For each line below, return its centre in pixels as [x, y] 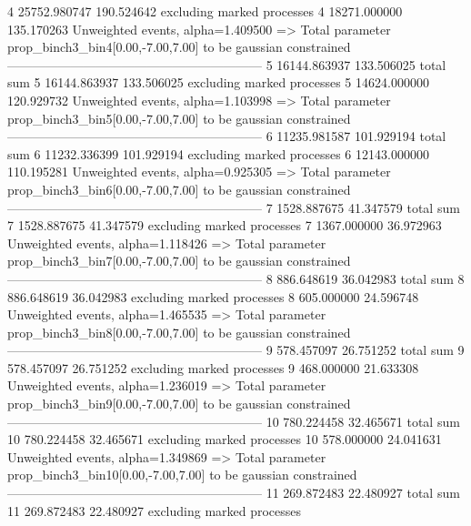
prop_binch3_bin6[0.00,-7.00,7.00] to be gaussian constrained [179, 189]
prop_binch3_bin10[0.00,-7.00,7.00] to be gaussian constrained [182, 475]
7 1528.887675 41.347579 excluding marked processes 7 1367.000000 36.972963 [225, 225]
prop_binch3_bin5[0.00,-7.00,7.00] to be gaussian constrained [179, 118]
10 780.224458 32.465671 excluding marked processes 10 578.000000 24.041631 [225, 439]
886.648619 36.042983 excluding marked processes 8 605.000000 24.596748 [213, 296]
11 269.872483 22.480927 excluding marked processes [155, 510]
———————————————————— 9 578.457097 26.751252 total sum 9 [236, 350]
